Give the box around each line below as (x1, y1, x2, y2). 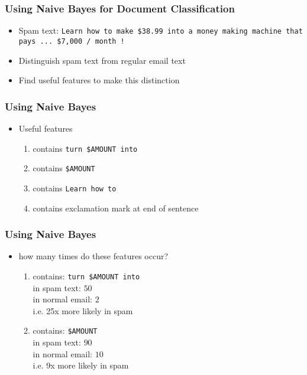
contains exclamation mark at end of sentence (33, 201, 199, 214)
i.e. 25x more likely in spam (33, 304, 133, 317)
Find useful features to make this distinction (18, 74, 180, 86)
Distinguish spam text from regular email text (18, 54, 186, 66)
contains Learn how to (33, 181, 117, 194)
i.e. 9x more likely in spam (33, 359, 129, 371)
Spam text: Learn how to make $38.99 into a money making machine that (18, 24, 303, 37)
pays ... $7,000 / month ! (18, 37, 125, 45)
